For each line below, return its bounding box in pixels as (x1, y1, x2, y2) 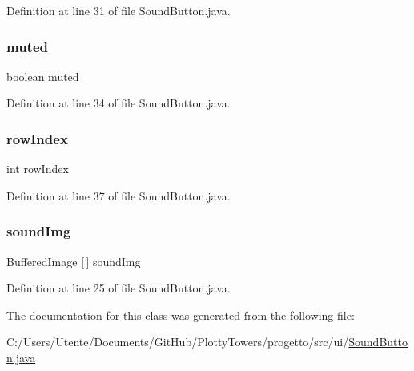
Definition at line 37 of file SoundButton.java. (6, 187, 231, 204)
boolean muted (6, 67, 79, 84)
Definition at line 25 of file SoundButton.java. (6, 280, 231, 296)
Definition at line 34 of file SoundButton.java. (6, 95, 231, 111)
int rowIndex (6, 160, 69, 177)
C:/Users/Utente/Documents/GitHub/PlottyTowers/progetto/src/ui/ (6, 333, 349, 350)
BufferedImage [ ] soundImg (6, 252, 141, 269)
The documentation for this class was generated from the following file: (6, 306, 355, 323)
